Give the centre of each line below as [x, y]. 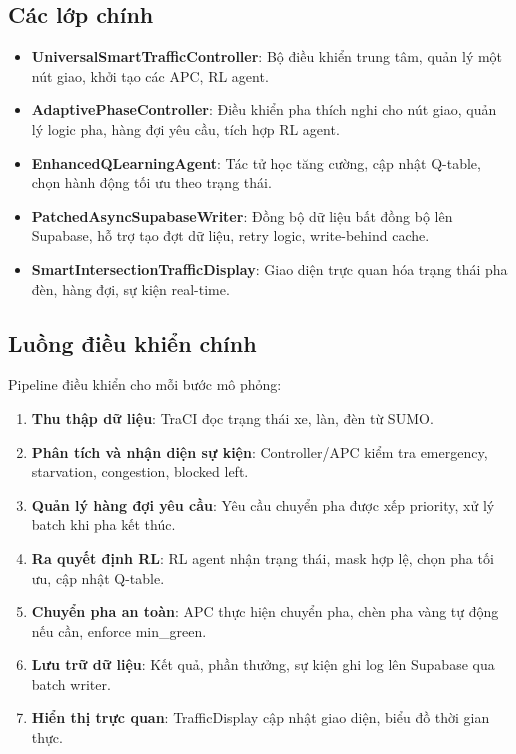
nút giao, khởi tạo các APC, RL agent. [150, 75]
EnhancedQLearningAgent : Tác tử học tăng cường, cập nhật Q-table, [256, 162]
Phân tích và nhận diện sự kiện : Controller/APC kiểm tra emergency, [259, 451]
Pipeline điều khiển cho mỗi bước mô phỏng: [145, 384]
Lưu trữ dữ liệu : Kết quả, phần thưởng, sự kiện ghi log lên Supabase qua [263, 664]
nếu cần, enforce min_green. [119, 630]
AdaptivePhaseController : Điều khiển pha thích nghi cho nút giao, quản [264, 109]
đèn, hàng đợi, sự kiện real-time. [130, 288]
